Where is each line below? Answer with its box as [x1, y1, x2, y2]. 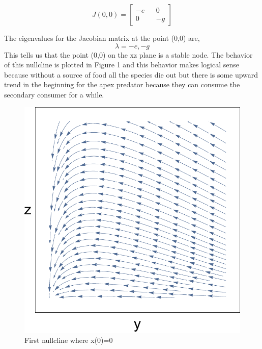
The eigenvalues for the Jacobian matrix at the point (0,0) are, [4, 33, 200, 43]
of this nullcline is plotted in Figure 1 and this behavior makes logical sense [4, 59, 239, 70]
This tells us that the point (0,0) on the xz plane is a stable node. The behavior [4, 49, 253, 60]
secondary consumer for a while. [4, 89, 104, 99]
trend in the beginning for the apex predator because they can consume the [4, 79, 240, 90]
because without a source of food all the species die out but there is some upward [4, 69, 258, 80]
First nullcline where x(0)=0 [24, 335, 113, 345]
